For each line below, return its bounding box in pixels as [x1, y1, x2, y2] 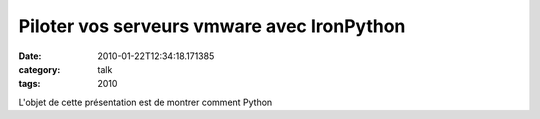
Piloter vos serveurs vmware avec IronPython [18, 15, 406, 37]
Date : [18, 50, 42, 62]
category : [18, 63, 61, 75]
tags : [18, 78, 41, 90]
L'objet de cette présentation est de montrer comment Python [18, 96, 273, 108]
